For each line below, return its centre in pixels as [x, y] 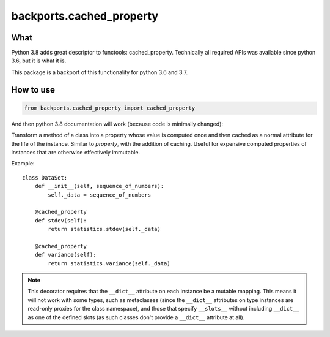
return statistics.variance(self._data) [109, 263]
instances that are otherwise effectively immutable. [76, 152]
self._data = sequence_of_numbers [100, 195]
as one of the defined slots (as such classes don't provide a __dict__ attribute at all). [136, 317]
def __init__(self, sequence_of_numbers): [99, 186]
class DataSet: [45, 177]
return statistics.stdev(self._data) [105, 229]
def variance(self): [65, 255]
